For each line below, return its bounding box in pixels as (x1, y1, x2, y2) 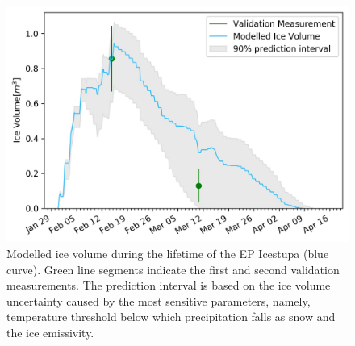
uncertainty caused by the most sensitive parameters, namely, (6, 292, 311, 309)
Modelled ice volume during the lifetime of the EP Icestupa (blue (6, 244, 329, 261)
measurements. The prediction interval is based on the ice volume (6, 277, 331, 294)
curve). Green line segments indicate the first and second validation (6, 261, 340, 277)
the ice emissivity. (6, 323, 94, 340)
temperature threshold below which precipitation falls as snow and (6, 308, 336, 325)
